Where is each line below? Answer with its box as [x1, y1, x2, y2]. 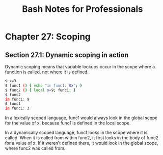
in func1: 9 [5, 97, 29, 102]
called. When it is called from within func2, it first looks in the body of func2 [5, 135, 159, 141]
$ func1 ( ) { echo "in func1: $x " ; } [5, 83, 82, 88]
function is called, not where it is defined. [5, 69, 89, 75]
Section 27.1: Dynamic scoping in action [5, 51, 129, 59]
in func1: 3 [5, 106, 29, 111]
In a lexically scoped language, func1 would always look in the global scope [5, 115, 158, 121]
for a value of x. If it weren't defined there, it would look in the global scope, [5, 140, 159, 146]
